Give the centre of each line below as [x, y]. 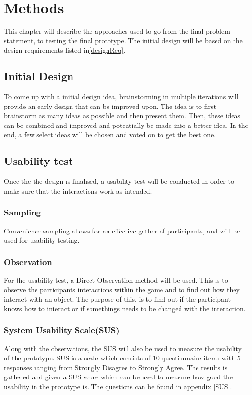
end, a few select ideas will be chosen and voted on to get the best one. [110, 135]
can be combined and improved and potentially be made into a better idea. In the [126, 125]
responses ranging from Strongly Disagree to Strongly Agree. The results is [116, 367]
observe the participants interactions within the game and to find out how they [122, 289]
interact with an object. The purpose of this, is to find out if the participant [117, 299]
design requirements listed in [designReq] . [65, 50]
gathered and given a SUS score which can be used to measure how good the [118, 377]
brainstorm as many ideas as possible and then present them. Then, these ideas [122, 116]
